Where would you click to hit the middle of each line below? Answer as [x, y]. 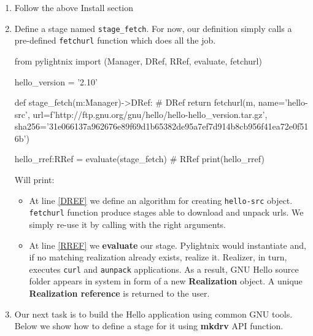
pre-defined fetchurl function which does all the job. [115, 40]
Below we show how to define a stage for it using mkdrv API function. [149, 326]
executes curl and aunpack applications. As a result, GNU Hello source [164, 269]
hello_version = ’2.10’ [56, 81]
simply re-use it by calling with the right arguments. [127, 224]
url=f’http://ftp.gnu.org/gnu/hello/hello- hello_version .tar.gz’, [150, 114]
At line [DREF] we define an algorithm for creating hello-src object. [161, 200]
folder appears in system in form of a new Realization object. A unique [166, 281]
